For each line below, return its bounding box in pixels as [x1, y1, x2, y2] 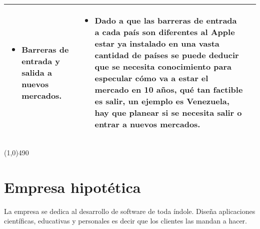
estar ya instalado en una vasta [94, 38, 219, 49]
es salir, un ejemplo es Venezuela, [94, 95, 229, 107]
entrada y [21, 55, 60, 67]
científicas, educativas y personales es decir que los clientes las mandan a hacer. [4, 215, 247, 226]
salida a [21, 66, 52, 78]
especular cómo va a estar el [94, 72, 208, 84]
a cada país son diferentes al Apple [94, 26, 235, 38]
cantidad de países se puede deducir [94, 49, 239, 61]
